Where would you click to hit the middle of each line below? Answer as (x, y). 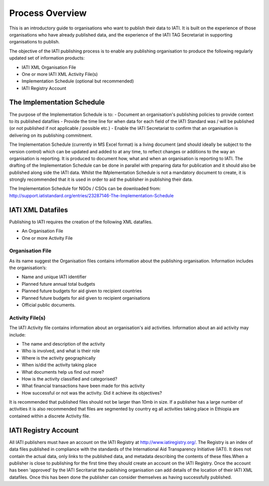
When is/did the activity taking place (59, 365)
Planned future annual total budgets (59, 284)
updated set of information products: (47, 58)
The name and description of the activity (63, 344)
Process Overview (48, 13)
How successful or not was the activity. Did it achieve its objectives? (92, 393)
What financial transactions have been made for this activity (83, 386)
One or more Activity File (47, 238)
